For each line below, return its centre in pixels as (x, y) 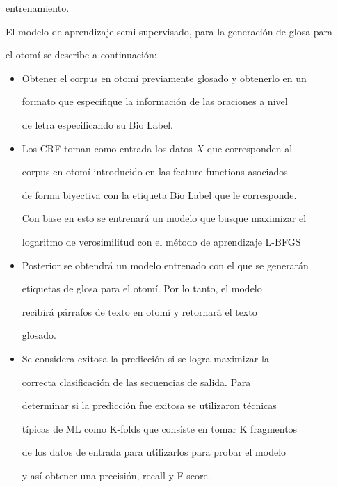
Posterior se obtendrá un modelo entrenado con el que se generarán (165, 265)
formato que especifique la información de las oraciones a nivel (155, 101)
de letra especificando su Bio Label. (97, 124)
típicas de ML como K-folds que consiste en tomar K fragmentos (160, 428)
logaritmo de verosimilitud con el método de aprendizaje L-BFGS (161, 241)
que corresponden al (250, 148)
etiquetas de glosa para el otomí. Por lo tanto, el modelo (142, 288)
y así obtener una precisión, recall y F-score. (116, 475)
